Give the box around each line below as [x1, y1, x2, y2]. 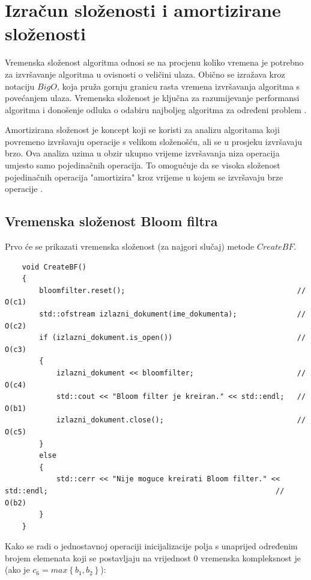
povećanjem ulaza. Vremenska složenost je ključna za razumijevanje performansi [5, 91, 300, 104]
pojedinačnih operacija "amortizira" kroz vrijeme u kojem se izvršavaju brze [5, 170, 283, 183]
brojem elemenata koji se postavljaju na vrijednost [5, 551, 191, 564]
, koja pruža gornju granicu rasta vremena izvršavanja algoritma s [56, 79, 300, 92]
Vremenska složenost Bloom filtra [5, 212, 218, 230]
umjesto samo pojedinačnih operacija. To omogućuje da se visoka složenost [5, 159, 280, 171]
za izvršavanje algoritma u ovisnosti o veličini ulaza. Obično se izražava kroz [5, 67, 285, 80]
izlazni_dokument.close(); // [56, 416, 306, 425]
